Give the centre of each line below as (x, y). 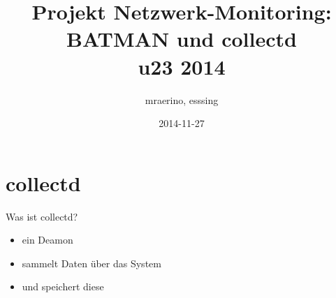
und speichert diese (63, 286)
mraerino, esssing (182, 99)
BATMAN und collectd (182, 39)
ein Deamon (48, 240)
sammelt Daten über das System (92, 263)
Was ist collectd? (42, 216)
